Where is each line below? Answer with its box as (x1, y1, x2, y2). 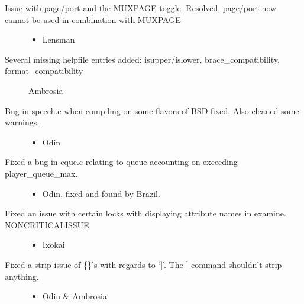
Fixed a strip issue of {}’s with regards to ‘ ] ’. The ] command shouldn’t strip (5, 258, 282, 270)
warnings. (5, 116, 40, 128)
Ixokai (42, 238, 65, 251)
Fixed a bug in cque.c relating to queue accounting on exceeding (5, 156, 238, 168)
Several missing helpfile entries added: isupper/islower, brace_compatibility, (5, 53, 280, 65)
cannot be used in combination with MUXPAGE (5, 13, 181, 25)
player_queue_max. (5, 167, 78, 179)
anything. (5, 270, 39, 282)
